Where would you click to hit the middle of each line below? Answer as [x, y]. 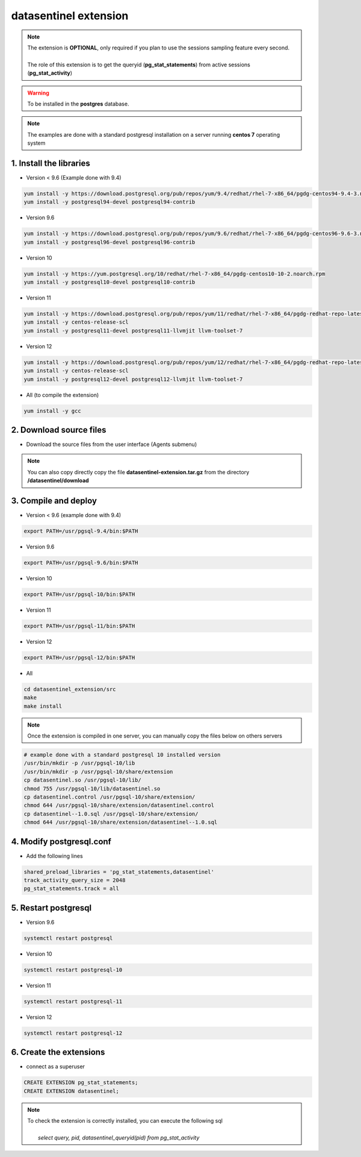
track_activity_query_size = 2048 [75, 880]
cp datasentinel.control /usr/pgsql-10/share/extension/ [110, 797]
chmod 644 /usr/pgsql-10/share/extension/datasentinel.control [119, 805]
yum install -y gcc [52, 411]
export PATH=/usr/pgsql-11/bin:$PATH [79, 626]
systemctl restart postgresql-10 [73, 970]
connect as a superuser [56, 1067]
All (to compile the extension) [63, 395]
